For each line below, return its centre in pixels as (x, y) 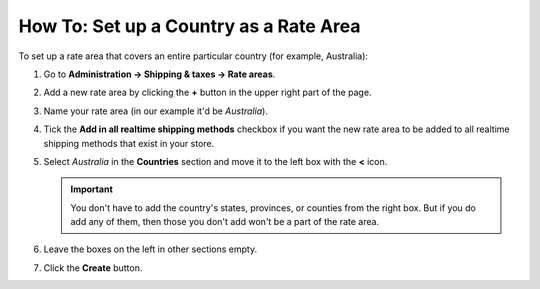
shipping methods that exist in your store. (129, 143)
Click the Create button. (93, 267)
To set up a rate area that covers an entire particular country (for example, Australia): (193, 56)
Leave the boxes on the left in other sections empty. (150, 249)
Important (92, 189)
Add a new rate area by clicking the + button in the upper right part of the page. (207, 92)
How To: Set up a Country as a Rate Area (189, 26)
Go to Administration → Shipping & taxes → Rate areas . (159, 74)
